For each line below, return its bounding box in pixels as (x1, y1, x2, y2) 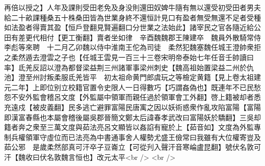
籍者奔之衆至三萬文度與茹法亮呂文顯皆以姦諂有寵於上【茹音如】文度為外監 (4, 122, 254, 132)
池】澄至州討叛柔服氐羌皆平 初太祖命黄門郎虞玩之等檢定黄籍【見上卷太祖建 (4, 72, 261, 82)
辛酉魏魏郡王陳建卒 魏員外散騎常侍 (139, 32, 261, 42)
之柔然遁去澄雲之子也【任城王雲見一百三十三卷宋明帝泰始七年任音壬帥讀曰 (4, 51, 254, 62)
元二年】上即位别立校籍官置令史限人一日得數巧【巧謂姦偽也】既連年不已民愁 (4, 81, 261, 92)
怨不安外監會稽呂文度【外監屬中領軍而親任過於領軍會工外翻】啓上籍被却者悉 (4, 92, 261, 102)
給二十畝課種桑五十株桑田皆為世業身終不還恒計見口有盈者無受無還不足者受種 (4, 12, 261, 22)
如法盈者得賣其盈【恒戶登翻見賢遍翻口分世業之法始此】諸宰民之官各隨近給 (4, 22, 254, 33)
